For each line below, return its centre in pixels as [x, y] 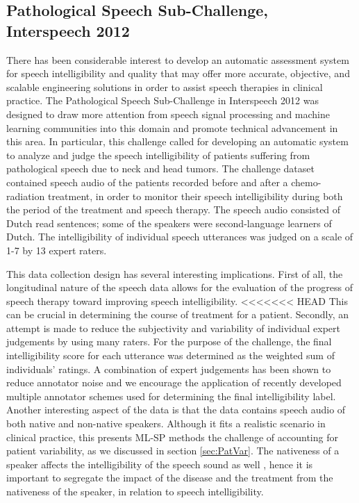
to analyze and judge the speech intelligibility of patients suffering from [158, 155]
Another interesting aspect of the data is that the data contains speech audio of [176, 410]
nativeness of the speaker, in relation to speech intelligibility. [135, 491]
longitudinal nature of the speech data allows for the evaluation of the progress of [180, 287]
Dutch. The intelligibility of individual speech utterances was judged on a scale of [180, 237]
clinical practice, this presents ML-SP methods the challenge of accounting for [172, 437]
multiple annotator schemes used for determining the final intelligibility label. [171, 396]
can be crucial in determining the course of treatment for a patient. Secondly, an [178, 314]
